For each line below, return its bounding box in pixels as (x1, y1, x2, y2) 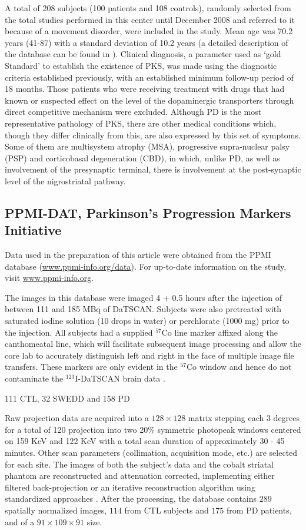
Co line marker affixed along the (161, 326, 278, 338)
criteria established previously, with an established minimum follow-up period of (5, 71, 294, 83)
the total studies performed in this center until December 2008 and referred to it (5, 13, 295, 25)
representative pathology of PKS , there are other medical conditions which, (5, 117, 277, 129)
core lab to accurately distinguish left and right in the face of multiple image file (5, 349, 294, 361)
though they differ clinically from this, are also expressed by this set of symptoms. (5, 128, 301, 141)
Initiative (5, 221, 62, 239)
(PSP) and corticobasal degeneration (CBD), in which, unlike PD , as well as (5, 151, 280, 164)
